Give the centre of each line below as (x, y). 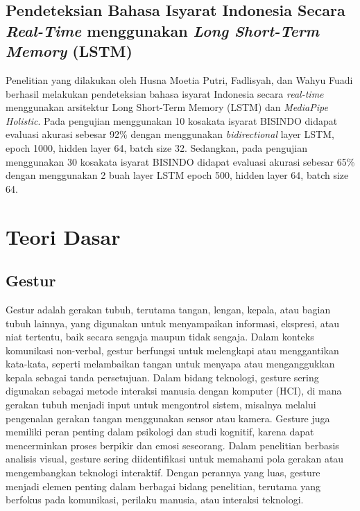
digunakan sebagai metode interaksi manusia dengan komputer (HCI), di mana (174, 391)
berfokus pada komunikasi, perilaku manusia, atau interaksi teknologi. (155, 500)
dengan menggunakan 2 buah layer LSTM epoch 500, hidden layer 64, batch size (177, 175)
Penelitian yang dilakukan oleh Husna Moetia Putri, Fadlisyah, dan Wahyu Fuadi (179, 79)
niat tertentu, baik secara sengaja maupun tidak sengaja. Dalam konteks (160, 337)
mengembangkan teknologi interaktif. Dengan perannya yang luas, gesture (163, 473)
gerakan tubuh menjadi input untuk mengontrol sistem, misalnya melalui (161, 405)
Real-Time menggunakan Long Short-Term (163, 30)
